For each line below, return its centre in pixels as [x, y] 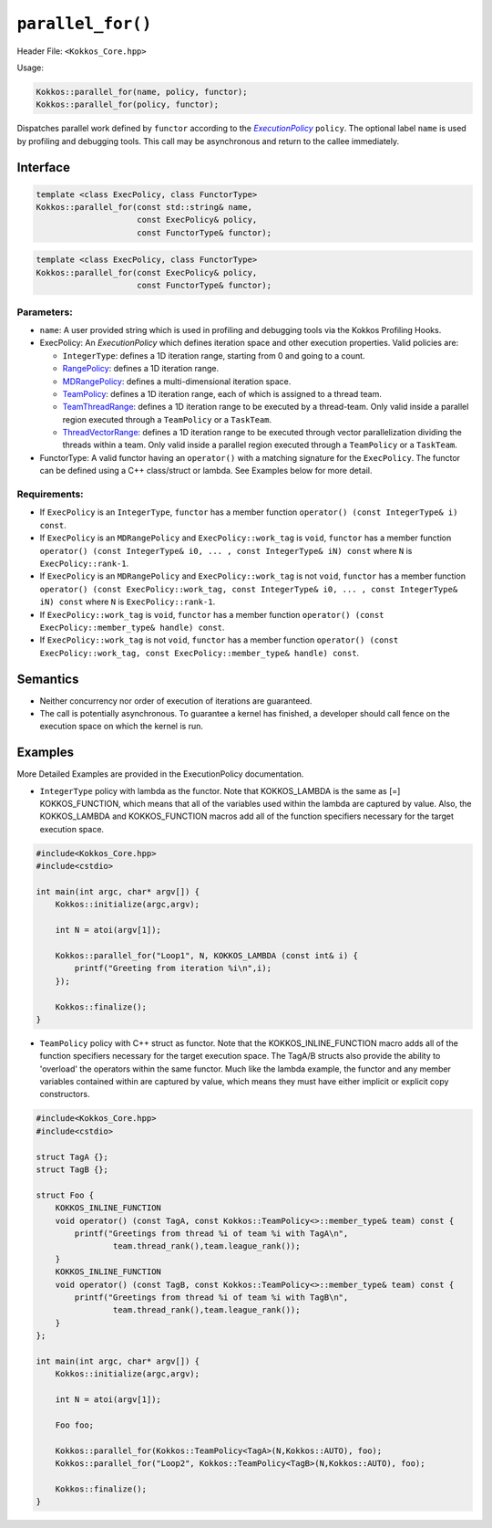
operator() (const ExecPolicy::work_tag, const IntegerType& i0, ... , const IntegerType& [249, 589]
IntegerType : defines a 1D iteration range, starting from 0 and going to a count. [214, 355]
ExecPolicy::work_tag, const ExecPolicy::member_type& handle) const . [200, 653]
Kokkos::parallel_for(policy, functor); [127, 105]
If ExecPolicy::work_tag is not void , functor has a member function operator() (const [219, 640]
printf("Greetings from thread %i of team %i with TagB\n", [211, 1297]
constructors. [65, 1094]
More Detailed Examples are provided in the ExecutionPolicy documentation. [160, 774]
